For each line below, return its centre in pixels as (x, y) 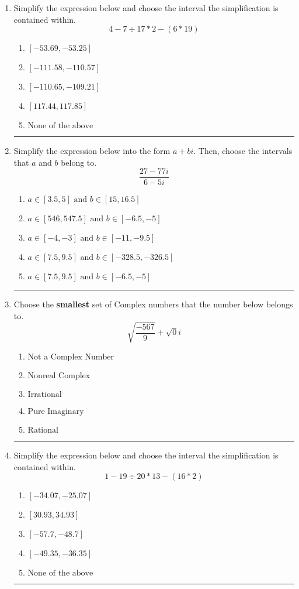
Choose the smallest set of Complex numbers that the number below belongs (153, 304)
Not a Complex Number (71, 357)
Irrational (45, 395)
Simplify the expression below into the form (92, 151)
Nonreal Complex (59, 376)
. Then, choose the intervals (243, 151)
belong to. (79, 162)
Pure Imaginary (56, 412)
